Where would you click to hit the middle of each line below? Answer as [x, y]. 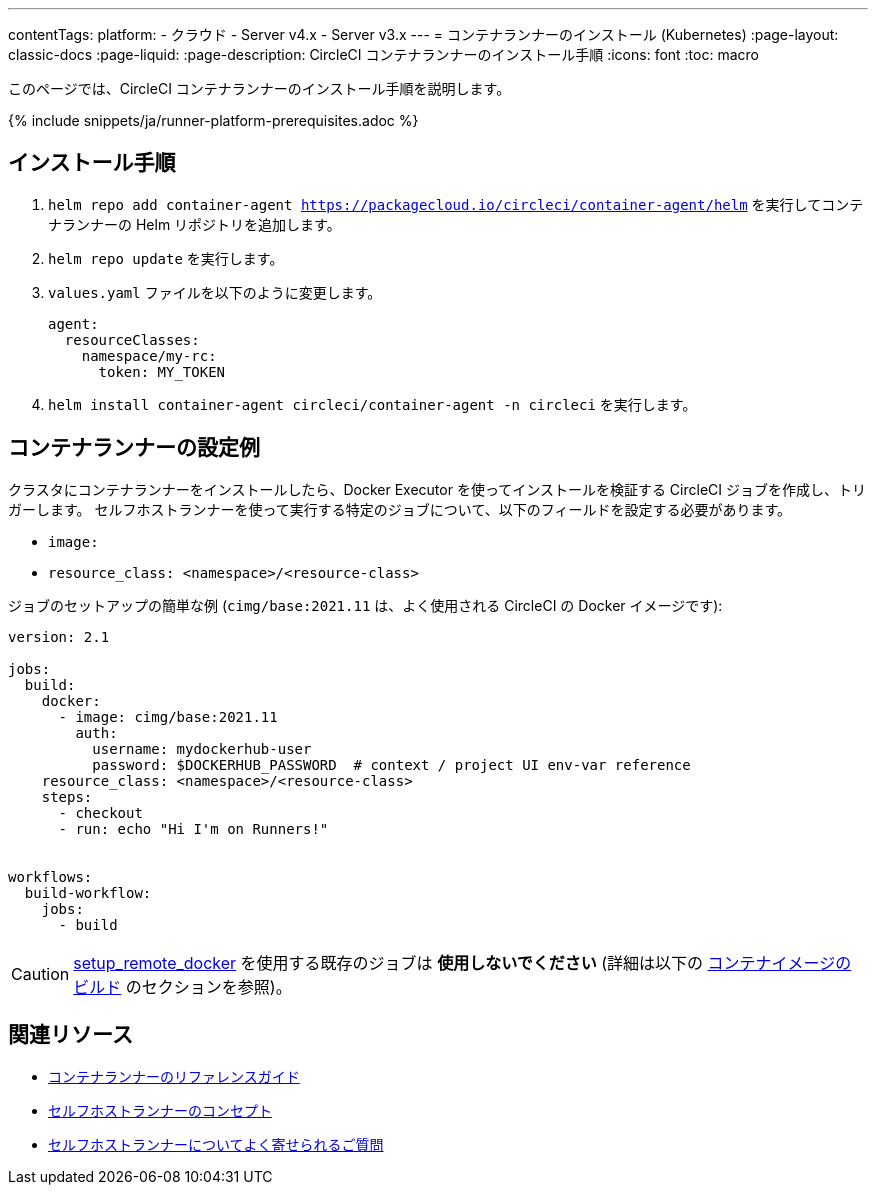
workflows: [50, 876]
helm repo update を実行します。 [166, 258]
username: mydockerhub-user [202, 748]
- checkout [100, 812]
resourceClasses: [132, 339]
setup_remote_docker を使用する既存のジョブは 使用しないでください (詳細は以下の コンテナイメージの [462, 962]
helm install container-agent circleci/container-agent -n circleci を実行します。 [372, 404]
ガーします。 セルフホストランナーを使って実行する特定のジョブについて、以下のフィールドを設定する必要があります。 [400, 509]
